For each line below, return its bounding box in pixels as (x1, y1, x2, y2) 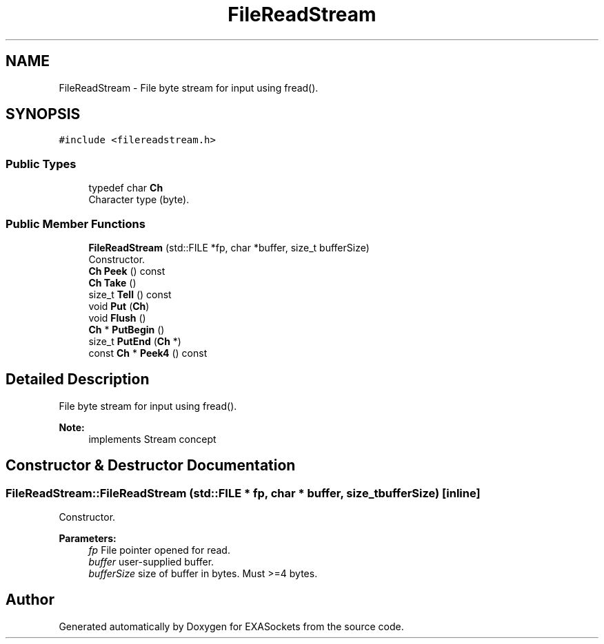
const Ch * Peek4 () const (88, 346, 208, 359)
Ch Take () (88, 276, 137, 289)
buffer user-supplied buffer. (88, 556, 214, 568)
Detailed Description (6, 371, 150, 388)
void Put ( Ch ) (88, 300, 150, 312)
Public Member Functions (6, 216, 145, 231)
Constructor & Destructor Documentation (6, 457, 296, 475)
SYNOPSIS (6, 105, 81, 123)
